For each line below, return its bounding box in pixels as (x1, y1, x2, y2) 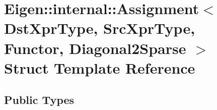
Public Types (4, 92, 75, 107)
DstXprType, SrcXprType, (4, 18, 195, 38)
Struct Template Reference (4, 57, 195, 78)
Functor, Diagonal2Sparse (4, 37, 186, 58)
